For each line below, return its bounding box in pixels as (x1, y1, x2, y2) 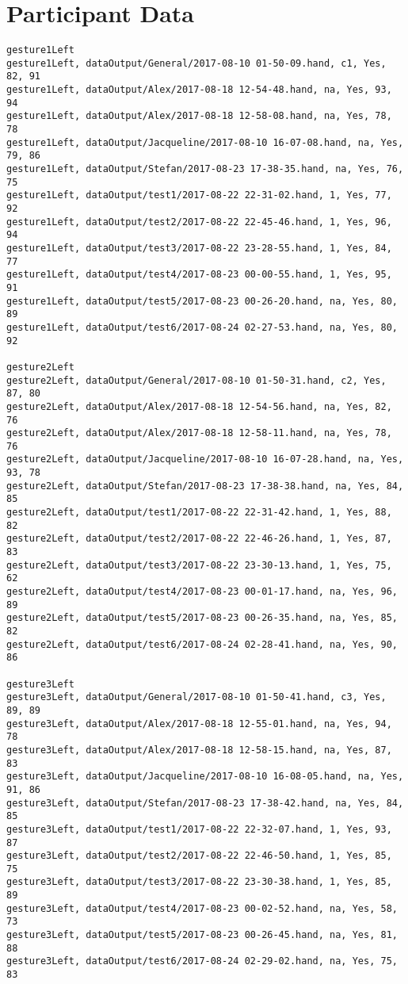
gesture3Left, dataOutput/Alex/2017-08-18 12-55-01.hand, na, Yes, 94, (6, 718, 392, 729)
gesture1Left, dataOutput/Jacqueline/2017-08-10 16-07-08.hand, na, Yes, (6, 136, 404, 148)
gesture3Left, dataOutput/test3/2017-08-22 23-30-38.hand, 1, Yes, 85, (6, 876, 392, 888)
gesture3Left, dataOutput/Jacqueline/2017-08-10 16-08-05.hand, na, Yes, (6, 771, 404, 783)
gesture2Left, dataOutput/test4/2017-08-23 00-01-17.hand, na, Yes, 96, (6, 586, 398, 598)
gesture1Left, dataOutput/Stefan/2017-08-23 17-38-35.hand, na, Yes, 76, (6, 163, 404, 175)
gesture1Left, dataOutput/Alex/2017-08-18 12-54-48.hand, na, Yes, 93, (6, 84, 392, 96)
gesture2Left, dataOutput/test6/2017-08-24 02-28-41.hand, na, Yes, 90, (6, 638, 398, 650)
